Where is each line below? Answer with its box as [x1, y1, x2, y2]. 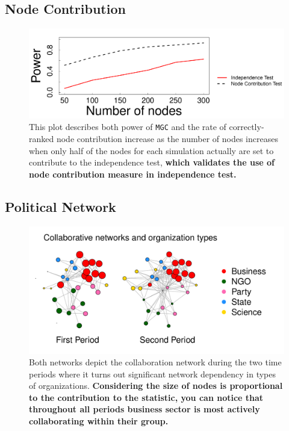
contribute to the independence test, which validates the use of [29, 156, 275, 169]
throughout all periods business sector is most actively [29, 403, 260, 415]
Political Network [5, 197, 116, 215]
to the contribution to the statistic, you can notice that [29, 391, 264, 403]
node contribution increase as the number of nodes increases [56, 132, 278, 144]
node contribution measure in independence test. [29, 167, 237, 180]
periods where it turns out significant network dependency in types [29, 367, 276, 380]
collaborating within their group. [29, 415, 169, 427]
